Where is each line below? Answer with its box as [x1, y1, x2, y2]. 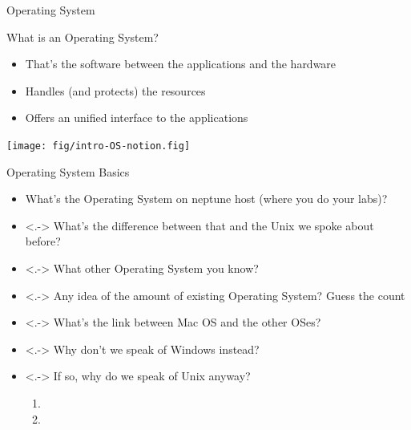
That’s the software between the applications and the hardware [25, 55, 336, 72]
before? [25, 233, 61, 249]
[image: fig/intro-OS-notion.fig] [6, 140, 191, 152]
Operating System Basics [6, 163, 130, 180]
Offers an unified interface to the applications [25, 109, 248, 126]
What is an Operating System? [6, 28, 159, 45]
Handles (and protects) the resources [25, 82, 206, 99]
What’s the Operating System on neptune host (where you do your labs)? [25, 190, 388, 207]
